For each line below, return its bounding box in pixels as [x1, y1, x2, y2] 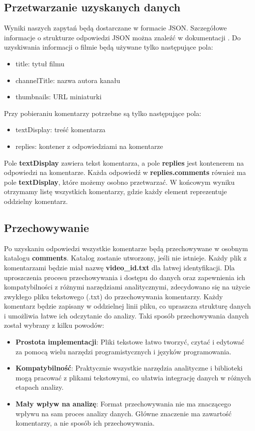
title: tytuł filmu [15, 58, 65, 68]
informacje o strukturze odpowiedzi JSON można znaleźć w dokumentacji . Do [4, 32, 241, 42]
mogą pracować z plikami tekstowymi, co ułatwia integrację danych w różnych [15, 372, 251, 382]
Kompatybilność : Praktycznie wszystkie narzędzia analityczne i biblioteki [15, 363, 243, 373]
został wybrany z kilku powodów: [4, 320, 104, 330]
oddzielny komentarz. [4, 196, 68, 206]
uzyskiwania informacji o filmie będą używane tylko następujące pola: [4, 42, 213, 52]
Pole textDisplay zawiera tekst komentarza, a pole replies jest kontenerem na [4, 157, 244, 168]
